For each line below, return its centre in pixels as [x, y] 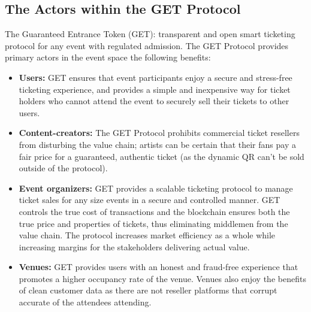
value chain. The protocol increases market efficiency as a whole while [147, 235]
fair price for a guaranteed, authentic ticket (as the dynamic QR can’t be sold [161, 156]
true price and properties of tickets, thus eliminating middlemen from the [153, 223]
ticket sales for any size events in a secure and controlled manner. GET [150, 200]
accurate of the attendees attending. [85, 302]
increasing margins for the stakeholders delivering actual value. [134, 246]
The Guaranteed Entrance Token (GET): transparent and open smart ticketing [150, 34]
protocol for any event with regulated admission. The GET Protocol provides [147, 45]
